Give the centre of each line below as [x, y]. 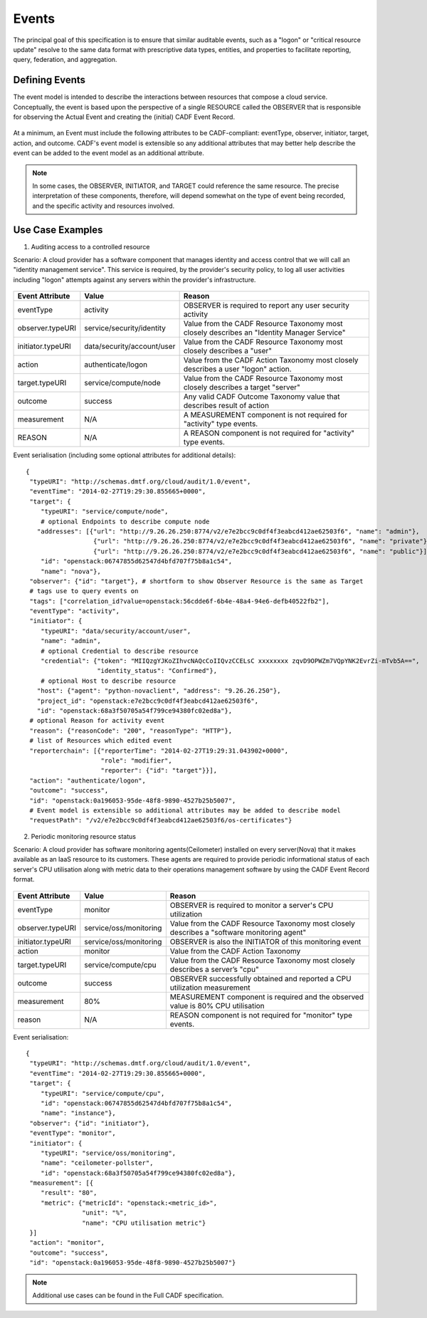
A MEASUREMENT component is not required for [265, 415]
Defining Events [49, 80]
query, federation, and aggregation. [65, 60]
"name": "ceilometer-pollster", [97, 1163]
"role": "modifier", [136, 760]
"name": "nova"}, [70, 571]
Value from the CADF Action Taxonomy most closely [271, 360]
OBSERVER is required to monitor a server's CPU [252, 905]
